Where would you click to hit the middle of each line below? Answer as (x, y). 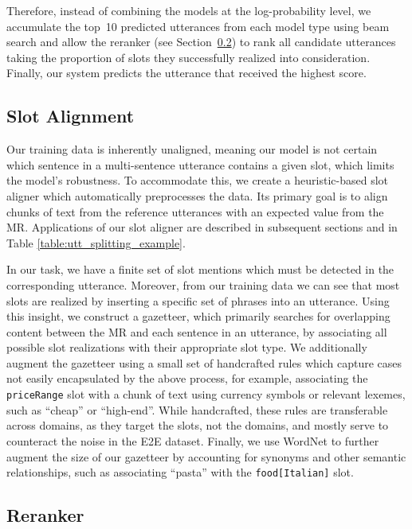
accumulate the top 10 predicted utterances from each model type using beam (198, 26)
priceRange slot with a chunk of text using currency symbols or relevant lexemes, (206, 394)
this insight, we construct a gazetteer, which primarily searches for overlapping (198, 316)
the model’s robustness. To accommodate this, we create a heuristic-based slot (197, 180)
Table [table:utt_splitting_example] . (96, 242)
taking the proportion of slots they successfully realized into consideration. (188, 57)
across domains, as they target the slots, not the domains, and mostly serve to (198, 425)
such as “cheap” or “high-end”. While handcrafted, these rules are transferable (197, 409)
